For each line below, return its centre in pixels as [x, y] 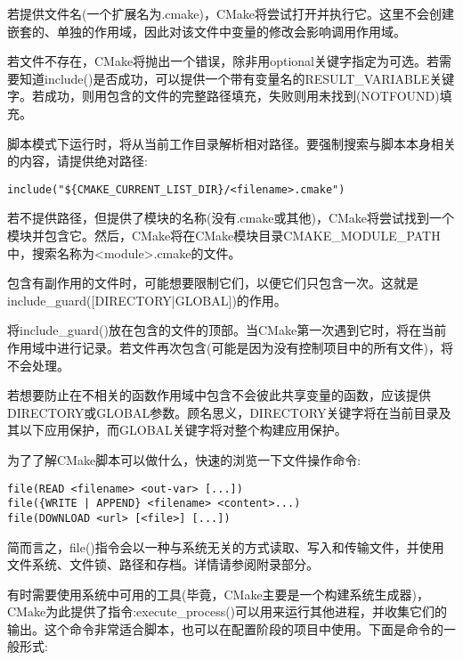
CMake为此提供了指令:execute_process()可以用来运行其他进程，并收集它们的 [227, 611]
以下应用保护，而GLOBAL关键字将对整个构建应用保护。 [183, 430]
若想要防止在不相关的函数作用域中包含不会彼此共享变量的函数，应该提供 [219, 395]
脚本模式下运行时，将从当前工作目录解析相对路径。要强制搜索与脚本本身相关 [231, 143]
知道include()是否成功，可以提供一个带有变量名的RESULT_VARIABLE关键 [237, 78]
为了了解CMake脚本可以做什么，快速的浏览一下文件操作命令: [184, 459]
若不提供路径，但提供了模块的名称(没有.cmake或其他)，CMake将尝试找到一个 [231, 218]
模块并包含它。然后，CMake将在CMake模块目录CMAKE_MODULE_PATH [224, 235]
